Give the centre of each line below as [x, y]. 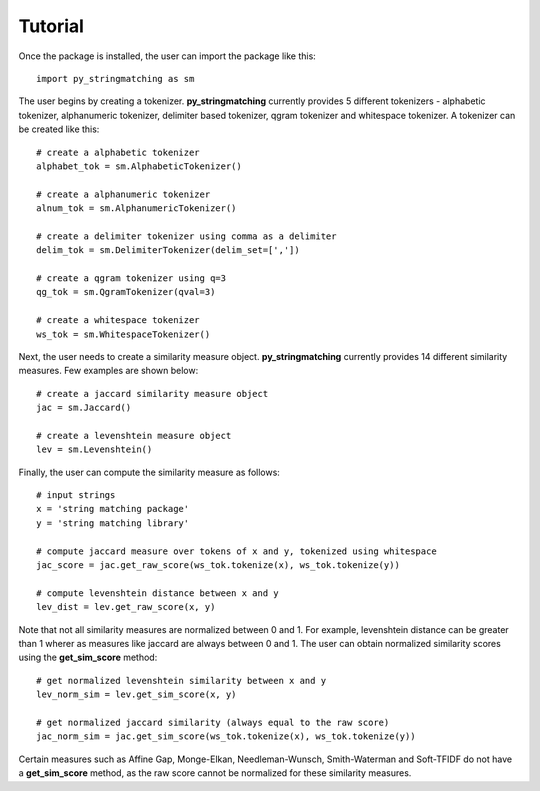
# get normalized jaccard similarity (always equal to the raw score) [213, 722]
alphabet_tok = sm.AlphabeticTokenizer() [139, 166]
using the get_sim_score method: [88, 657]
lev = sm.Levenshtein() [94, 449]
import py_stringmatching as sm [115, 78]
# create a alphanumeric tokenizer [123, 194]
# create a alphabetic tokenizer [118, 152]
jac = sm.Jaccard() [84, 408]
